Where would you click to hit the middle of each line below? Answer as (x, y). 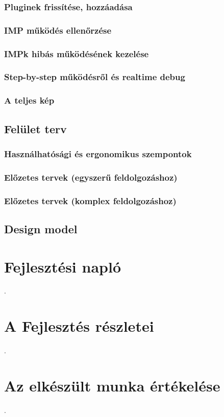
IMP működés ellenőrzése (58, 30)
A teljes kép (29, 100)
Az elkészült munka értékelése (112, 385)
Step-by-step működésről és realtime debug (95, 77)
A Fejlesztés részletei (79, 326)
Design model (41, 228)
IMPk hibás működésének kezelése (77, 53)
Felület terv (35, 128)
